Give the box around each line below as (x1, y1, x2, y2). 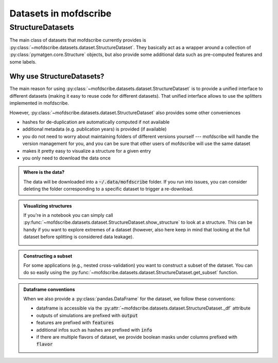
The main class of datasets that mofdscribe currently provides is (9, 37, 146, 43)
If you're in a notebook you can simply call (23, 212, 113, 218)
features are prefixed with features (36, 319, 114, 326)
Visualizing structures (23, 203, 72, 209)
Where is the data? (23, 169, 65, 175)
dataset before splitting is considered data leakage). (23, 234, 134, 240)
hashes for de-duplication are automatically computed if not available (22, 119, 170, 125)
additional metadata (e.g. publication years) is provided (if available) (22, 126, 167, 132)
